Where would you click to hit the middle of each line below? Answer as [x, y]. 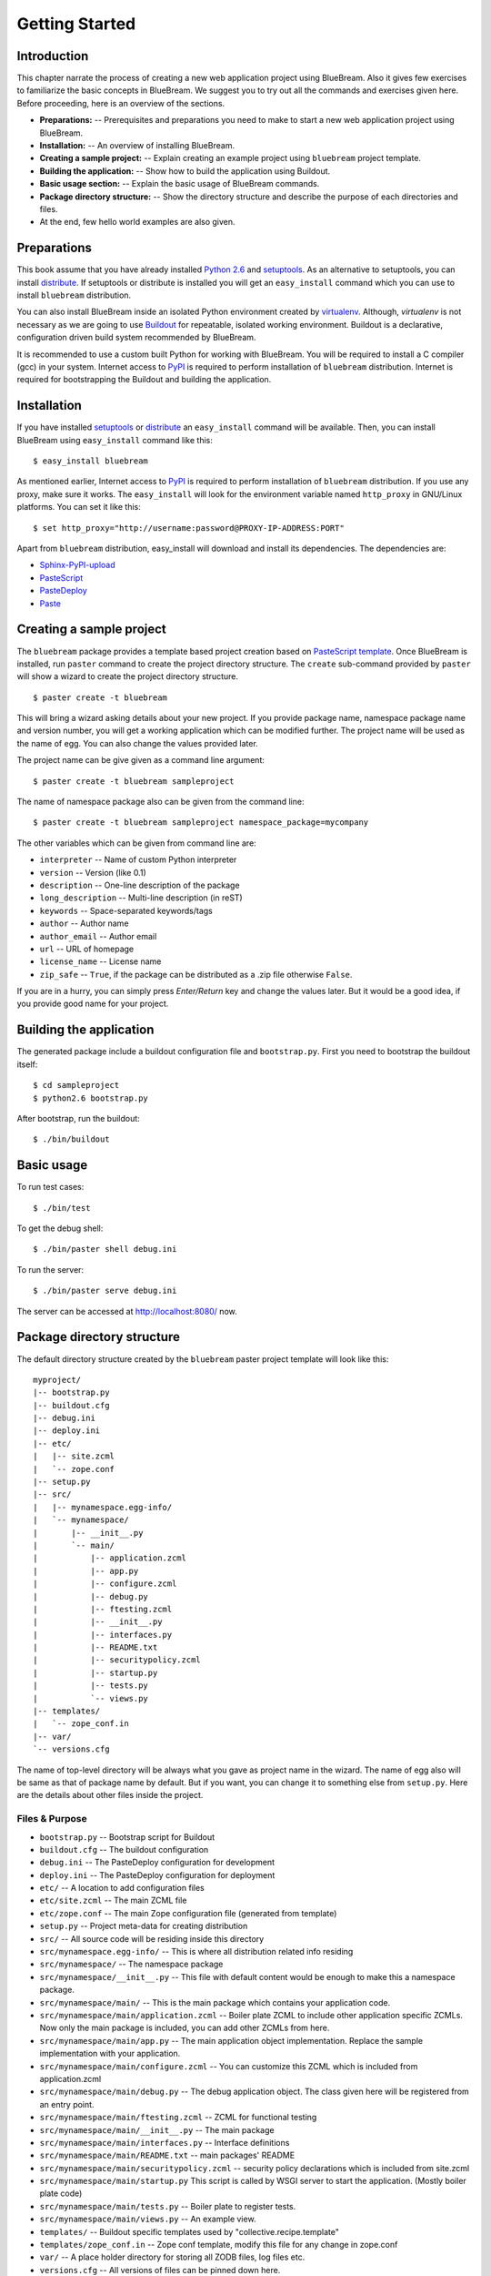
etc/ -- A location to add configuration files [122, 1888]
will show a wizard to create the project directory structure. [128, 676]
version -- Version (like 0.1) [93, 872]
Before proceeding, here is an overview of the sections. [121, 103]
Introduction [53, 56]
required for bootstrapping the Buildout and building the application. [144, 380]
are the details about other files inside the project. [110, 1795]
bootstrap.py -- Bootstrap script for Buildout [127, 1837]
